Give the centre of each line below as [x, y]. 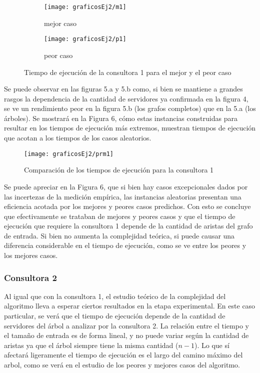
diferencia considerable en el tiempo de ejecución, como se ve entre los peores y [125, 245]
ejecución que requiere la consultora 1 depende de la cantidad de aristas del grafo [128, 226]
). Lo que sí [212, 345]
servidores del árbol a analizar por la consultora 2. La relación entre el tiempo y [126, 325]
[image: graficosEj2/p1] [85, 39]
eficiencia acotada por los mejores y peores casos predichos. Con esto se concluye [127, 206]
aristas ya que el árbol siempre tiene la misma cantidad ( [91, 345]
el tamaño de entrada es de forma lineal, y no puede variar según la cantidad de [126, 335]
